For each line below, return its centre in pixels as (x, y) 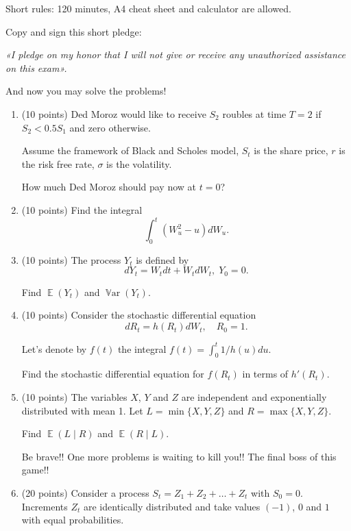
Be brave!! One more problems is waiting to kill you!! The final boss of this (179, 456)
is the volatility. (139, 163)
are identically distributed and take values (172, 506)
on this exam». (36, 67)
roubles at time (254, 113)
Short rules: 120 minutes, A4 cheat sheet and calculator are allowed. (148, 8)
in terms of (265, 374)
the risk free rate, (58, 163)
